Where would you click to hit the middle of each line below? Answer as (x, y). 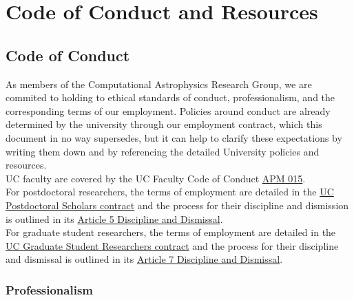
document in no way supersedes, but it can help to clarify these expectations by (174, 137)
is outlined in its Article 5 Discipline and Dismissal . (114, 218)
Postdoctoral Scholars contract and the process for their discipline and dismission (177, 205)
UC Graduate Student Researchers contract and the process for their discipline (172, 245)
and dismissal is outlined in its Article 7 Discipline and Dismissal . (144, 259)
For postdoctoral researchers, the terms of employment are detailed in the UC (170, 192)
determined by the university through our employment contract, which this (164, 124)
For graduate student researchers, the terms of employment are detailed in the (171, 232)
